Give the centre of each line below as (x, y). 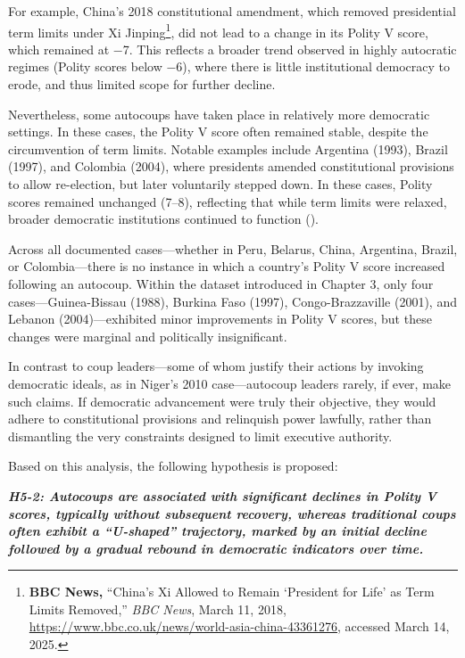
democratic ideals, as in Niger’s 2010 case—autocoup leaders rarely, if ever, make (230, 383)
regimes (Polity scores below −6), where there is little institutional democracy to (229, 66)
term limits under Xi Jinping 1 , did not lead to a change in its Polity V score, (218, 30)
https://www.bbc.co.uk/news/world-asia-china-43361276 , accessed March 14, (239, 626)
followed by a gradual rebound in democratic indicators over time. (216, 548)
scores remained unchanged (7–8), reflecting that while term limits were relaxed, (228, 201)
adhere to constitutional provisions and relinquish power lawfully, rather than (220, 419)
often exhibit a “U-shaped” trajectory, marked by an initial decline (217, 531)
